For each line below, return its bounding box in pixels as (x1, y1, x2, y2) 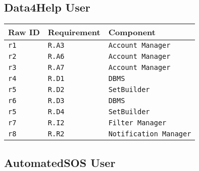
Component (108, 26, 156, 38)
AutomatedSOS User (4, 154, 116, 170)
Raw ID (8, 26, 40, 38)
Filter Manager (108, 119, 167, 127)
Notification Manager (108, 130, 191, 138)
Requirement (47, 26, 101, 38)
